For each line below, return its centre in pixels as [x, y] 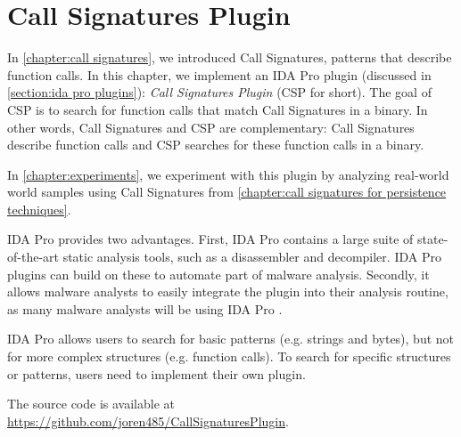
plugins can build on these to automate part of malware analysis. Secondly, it [218, 274]
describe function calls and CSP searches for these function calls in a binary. [216, 145]
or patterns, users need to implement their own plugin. [156, 373]
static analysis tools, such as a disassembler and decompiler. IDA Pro [252, 257]
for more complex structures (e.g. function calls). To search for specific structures [229, 356]
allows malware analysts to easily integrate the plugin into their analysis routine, [228, 291]
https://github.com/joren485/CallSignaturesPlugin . [148, 421]
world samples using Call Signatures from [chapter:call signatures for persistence [227, 192]
